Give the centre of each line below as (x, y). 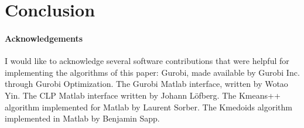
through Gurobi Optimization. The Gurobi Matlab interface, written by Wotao (146, 84)
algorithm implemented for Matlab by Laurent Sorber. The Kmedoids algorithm (148, 107)
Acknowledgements (44, 38)
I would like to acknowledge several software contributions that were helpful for (147, 61)
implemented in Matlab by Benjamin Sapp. (82, 118)
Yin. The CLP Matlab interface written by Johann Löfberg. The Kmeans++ (143, 95)
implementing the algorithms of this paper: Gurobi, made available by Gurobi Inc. (152, 72)
